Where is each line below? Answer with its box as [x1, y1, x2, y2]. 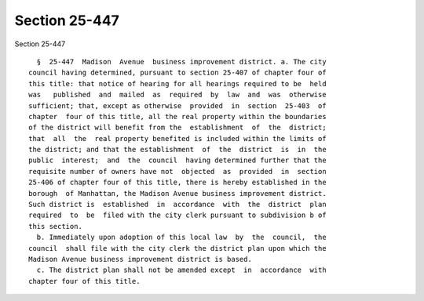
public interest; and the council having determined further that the [28, 156, 327, 165]
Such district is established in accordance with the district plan [28, 200, 327, 209]
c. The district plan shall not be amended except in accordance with [36, 266, 327, 274]
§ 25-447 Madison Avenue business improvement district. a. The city [36, 57, 327, 66]
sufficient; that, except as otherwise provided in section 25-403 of [28, 101, 327, 110]
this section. [28, 222, 82, 230]
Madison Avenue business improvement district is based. [28, 255, 253, 263]
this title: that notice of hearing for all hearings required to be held [28, 79, 327, 88]
